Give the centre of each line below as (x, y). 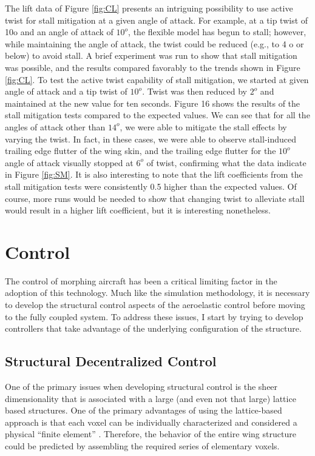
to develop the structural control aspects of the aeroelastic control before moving (155, 304)
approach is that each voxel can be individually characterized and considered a (151, 422)
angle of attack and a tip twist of (66, 91)
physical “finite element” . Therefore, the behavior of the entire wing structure (151, 434)
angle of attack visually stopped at (69, 162)
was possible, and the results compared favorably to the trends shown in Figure (153, 67)
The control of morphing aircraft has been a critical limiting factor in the (141, 280)
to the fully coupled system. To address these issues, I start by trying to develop (154, 316)
